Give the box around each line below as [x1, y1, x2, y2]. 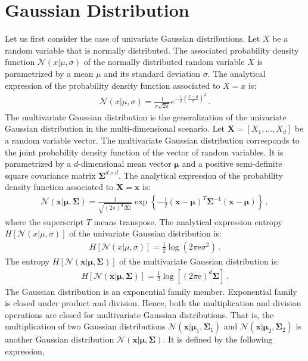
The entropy [5, 255, 50, 267]
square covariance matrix [5, 169, 96, 181]
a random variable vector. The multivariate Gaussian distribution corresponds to [5, 134, 300, 147]
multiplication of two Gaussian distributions [5, 320, 166, 332]
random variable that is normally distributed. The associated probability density [5, 43, 299, 56]
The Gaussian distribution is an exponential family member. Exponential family [5, 285, 297, 297]
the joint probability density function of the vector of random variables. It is [5, 145, 284, 158]
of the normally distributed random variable [83, 55, 245, 68]
